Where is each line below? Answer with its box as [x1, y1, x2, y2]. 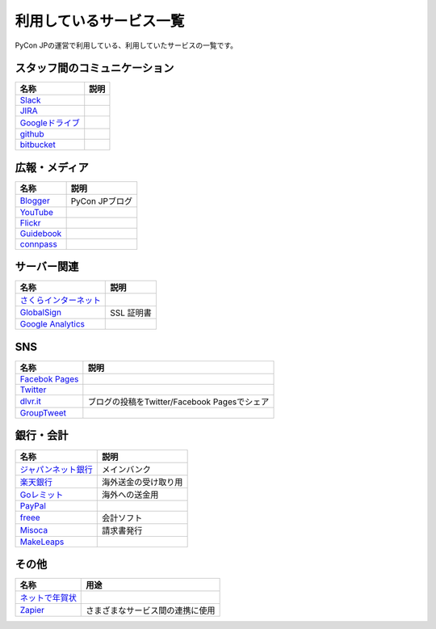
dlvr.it [19, 396, 42, 407]
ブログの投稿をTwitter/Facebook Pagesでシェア [87, 396, 270, 407]
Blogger [19, 195, 50, 206]
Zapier [19, 605, 44, 616]
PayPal [19, 500, 46, 511]
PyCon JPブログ [70, 195, 133, 206]
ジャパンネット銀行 [19, 463, 93, 475]
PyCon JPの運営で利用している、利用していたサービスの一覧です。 [15, 40, 238, 50]
